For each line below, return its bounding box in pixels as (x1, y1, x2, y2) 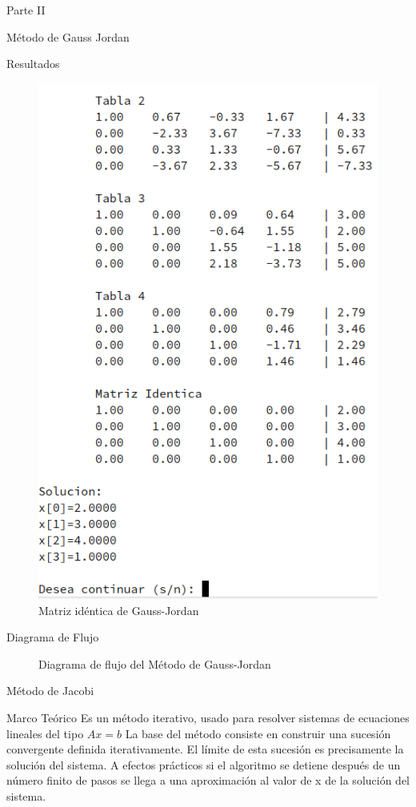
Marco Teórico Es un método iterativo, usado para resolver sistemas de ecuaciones (6, 709, 410, 725)
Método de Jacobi (6, 682, 94, 699)
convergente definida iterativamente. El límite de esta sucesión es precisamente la (6, 741, 404, 757)
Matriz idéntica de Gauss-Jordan (38, 601, 199, 618)
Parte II (6, 2, 46, 18)
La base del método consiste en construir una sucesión (125, 725, 391, 741)
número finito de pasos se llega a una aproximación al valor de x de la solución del (6, 772, 410, 789)
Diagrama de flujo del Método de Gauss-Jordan (38, 655, 271, 672)
